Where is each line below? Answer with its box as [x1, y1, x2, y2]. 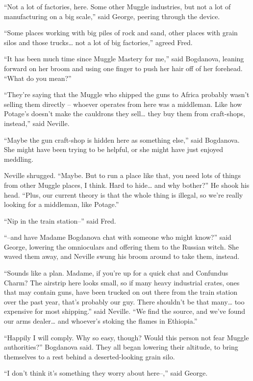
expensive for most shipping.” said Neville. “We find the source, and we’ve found [4, 306, 246, 316]
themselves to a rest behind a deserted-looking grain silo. [4, 351, 175, 361]
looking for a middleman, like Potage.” [4, 199, 119, 209]
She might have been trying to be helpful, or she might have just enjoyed [4, 144, 224, 154]
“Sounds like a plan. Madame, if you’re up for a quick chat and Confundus [4, 268, 228, 278]
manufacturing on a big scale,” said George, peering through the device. [4, 11, 220, 21]
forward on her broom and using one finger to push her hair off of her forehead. [4, 63, 243, 73]
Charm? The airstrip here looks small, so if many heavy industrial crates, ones [4, 277, 240, 287]
